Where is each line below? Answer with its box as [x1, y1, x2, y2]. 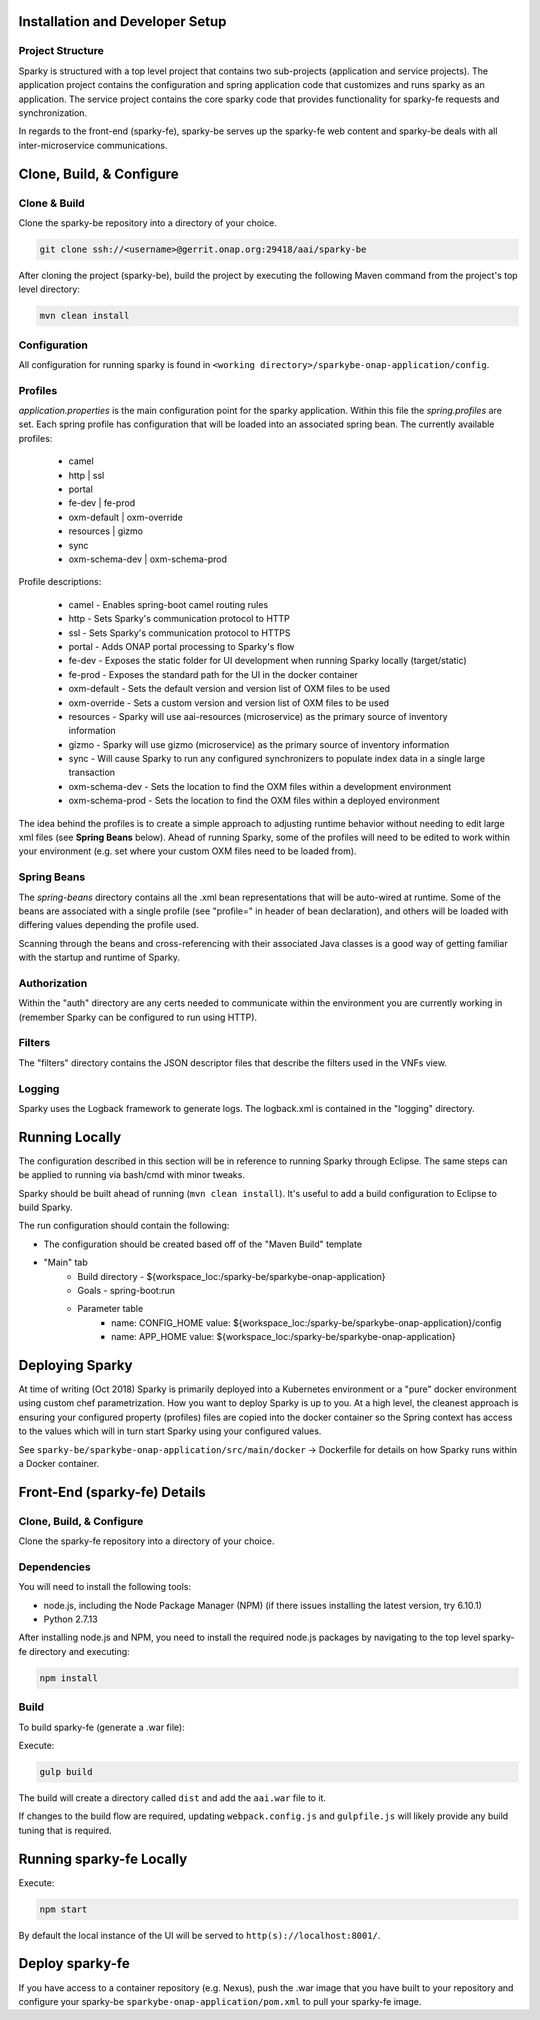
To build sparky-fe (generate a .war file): [18, 1721, 185, 1733]
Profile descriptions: [18, 576, 102, 588]
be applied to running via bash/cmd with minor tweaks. [18, 1169, 245, 1181]
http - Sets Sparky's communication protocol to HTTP [68, 613, 290, 625]
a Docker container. [18, 1458, 100, 1469]
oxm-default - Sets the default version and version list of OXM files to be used [68, 683, 390, 695]
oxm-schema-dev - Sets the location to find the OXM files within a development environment [68, 780, 452, 792]
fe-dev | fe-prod [68, 497, 136, 509]
